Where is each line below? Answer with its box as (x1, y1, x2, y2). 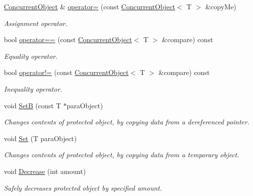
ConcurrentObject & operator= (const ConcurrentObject (4, 1, 175, 11)
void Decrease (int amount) (4, 166, 86, 176)
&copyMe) (205, 1, 236, 11)
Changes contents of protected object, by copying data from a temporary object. (4, 149, 239, 160)
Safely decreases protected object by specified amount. (4, 182, 162, 193)
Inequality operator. (4, 83, 62, 94)
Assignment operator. (4, 18, 68, 28)
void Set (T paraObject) (4, 133, 77, 143)
